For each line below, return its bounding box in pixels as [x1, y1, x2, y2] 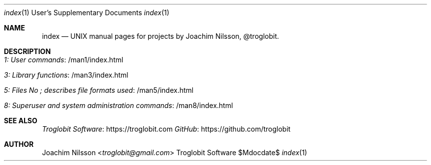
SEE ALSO [4, 116, 37, 125]
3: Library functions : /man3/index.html [4, 71, 128, 79]
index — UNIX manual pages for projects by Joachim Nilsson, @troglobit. [42, 32, 279, 40]
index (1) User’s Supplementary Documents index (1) [4, 8, 170, 17]
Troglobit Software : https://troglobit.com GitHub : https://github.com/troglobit [42, 125, 291, 133]
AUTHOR [4, 140, 34, 148]
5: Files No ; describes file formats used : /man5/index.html [4, 86, 194, 94]
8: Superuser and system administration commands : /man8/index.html [4, 101, 233, 110]
